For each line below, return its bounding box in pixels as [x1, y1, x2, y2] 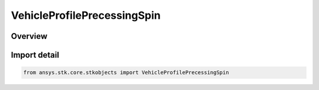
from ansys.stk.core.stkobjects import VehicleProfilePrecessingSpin [23, 69, 229, 76]
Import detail [11, 50, 59, 60]
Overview [11, 31, 48, 41]
